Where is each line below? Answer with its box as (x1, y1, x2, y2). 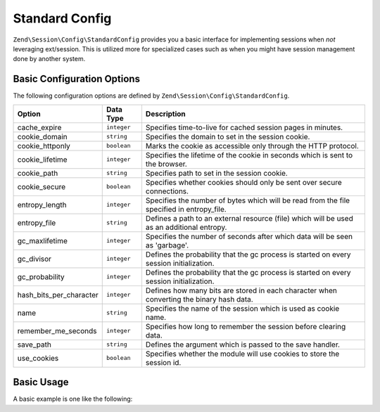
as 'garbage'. (145, 240, 189, 250)
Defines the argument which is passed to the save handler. (145, 340, 341, 349)
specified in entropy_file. (145, 204, 227, 214)
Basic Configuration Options (13, 73, 141, 85)
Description (145, 109, 186, 119)
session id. (145, 357, 182, 367)
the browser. (145, 159, 188, 169)
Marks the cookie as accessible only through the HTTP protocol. (145, 141, 359, 150)
